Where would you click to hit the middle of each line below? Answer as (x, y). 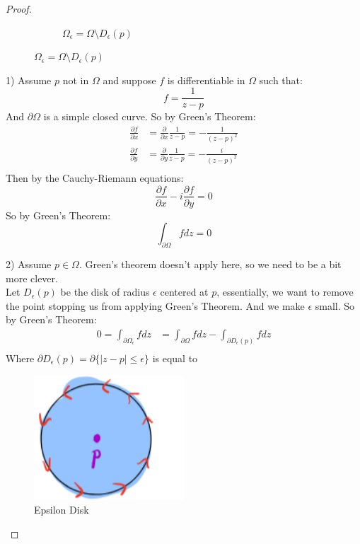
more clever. (32, 278)
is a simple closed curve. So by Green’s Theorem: (150, 116)
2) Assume (29, 264)
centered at (184, 292)
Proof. (19, 8)
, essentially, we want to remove (285, 292)
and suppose (129, 80)
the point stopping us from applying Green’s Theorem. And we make (155, 305)
